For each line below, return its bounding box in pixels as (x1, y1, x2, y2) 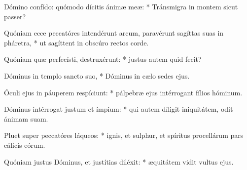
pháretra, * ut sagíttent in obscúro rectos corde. (4, 37, 149, 47)
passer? (4, 11, 26, 21)
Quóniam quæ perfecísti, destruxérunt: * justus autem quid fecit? (4, 54, 202, 64)
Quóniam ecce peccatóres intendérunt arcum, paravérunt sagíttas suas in (4, 28, 224, 38)
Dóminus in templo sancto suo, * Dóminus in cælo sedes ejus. (4, 70, 190, 81)
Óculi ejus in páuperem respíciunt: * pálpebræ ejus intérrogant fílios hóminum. (4, 87, 243, 97)
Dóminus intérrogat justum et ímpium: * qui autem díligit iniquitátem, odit (4, 104, 233, 114)
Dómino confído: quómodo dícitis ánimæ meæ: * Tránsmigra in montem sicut (4, 1, 238, 11)
